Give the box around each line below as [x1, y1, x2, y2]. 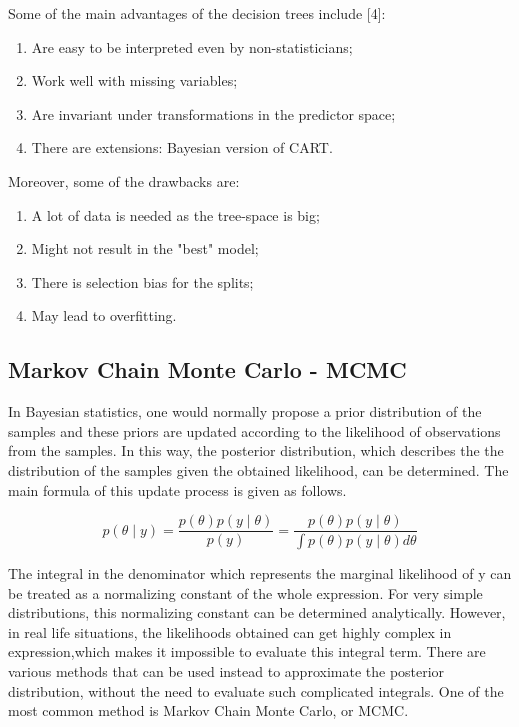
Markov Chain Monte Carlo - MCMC [8, 354, 407, 385]
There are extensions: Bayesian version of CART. [31, 137, 333, 158]
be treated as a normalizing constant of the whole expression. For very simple [8, 582, 483, 603]
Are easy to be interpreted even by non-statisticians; [31, 36, 353, 57]
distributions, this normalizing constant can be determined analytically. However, [8, 602, 506, 623]
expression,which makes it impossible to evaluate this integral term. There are [8, 641, 486, 662]
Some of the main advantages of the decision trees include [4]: [8, 3, 386, 23]
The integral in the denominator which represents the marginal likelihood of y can [8, 563, 512, 584]
